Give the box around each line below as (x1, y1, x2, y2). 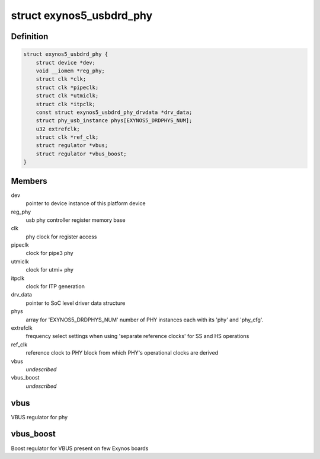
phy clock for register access (25, 233, 97, 240)
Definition (11, 31, 49, 42)
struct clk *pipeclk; (36, 84, 99, 91)
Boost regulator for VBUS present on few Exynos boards (11, 445, 149, 452)
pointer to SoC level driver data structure (25, 299, 126, 307)
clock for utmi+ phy (25, 266, 74, 273)
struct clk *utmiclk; (36, 93, 99, 99)
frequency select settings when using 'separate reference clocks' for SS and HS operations (25, 333, 249, 340)
